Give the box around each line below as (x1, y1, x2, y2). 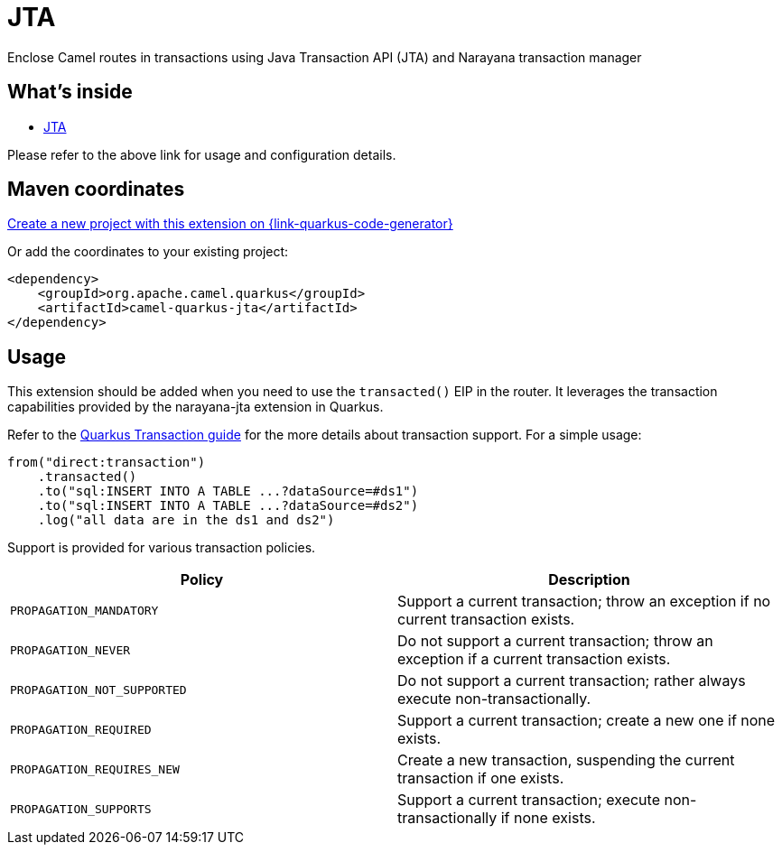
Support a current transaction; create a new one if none (397, 711, 776, 730)
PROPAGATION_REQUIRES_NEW (10, 762, 180, 776)
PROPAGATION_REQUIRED (10, 722, 152, 736)
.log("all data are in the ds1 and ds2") (37, 513, 335, 528)
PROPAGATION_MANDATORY (10, 603, 159, 617)
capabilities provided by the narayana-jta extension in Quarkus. (7, 399, 384, 415)
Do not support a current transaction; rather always (397, 671, 746, 690)
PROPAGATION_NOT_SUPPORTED (10, 682, 187, 697)
